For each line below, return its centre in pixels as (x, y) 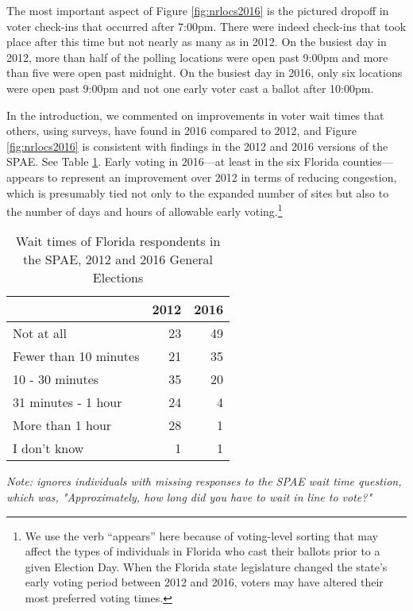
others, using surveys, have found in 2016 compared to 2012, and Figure (181, 131)
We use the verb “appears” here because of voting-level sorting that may (201, 535)
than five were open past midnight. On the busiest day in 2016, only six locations (205, 73)
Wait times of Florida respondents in (118, 241)
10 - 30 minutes (56, 379)
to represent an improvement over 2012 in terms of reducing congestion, (222, 177)
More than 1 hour (62, 425)
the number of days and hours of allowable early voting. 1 (145, 210)
